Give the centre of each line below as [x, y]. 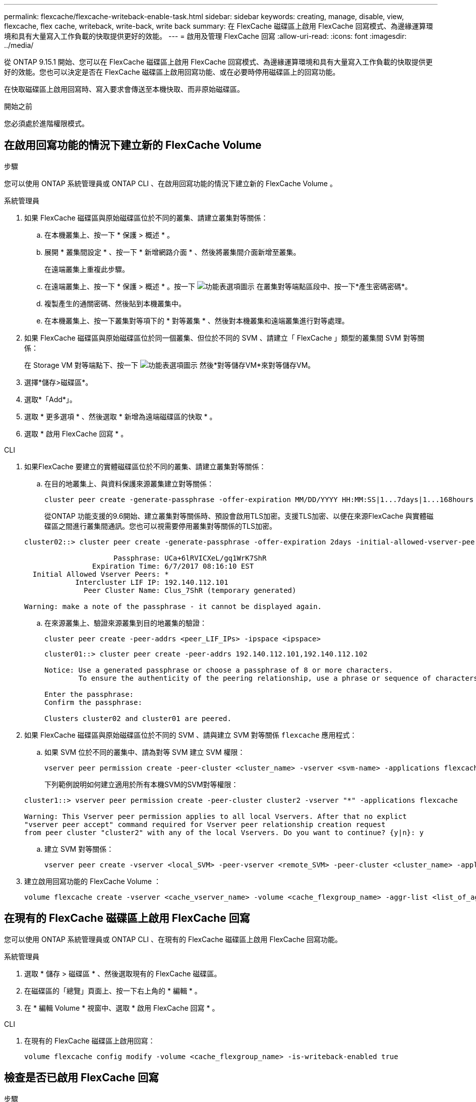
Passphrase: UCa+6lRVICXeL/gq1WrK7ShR [190, 558]
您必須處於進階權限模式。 [46, 123]
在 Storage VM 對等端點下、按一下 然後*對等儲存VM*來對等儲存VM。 [170, 365]
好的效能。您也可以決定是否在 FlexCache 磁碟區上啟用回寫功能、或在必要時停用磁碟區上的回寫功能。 [172, 72]
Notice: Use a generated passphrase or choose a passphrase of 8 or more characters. [219, 670]
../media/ [19, 45]
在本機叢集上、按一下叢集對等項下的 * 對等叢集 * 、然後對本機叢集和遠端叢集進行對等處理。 [197, 320]
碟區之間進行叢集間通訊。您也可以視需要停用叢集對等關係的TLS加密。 [160, 526]
